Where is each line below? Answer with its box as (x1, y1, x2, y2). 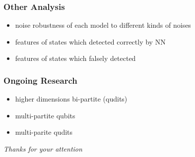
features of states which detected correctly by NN (15, 36, 166, 47)
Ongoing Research (3, 74, 77, 86)
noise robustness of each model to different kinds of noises (15, 20, 191, 30)
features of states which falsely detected (15, 53, 136, 63)
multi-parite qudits (15, 127, 73, 137)
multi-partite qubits (15, 110, 75, 120)
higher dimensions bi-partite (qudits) (15, 94, 128, 104)
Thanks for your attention (3, 144, 82, 154)
